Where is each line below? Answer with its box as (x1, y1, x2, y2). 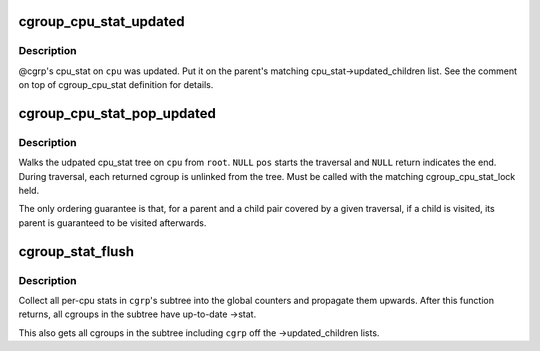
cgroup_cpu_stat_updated (18, 13, 185, 30)
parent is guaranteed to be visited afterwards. (18, 216, 207, 229)
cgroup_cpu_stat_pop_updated (18, 105, 217, 122)
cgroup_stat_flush (18, 243, 135, 260)
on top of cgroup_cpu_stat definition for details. (18, 79, 214, 91)
